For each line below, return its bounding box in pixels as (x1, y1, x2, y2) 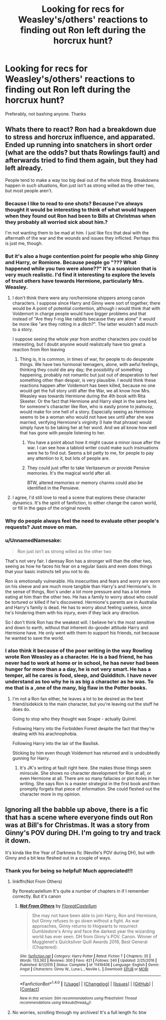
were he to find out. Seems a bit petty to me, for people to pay (27, 450, 154, 456)
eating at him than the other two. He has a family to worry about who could (5, 593, 158, 600)
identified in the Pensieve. (27, 485, 80, 491)
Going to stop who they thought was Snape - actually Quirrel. (12, 716, 137, 722)
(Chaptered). (32, 944, 58, 950)
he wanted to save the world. (5, 635, 64, 641)
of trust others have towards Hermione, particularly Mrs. (5, 277, 144, 284)
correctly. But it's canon (12, 893, 61, 899)
